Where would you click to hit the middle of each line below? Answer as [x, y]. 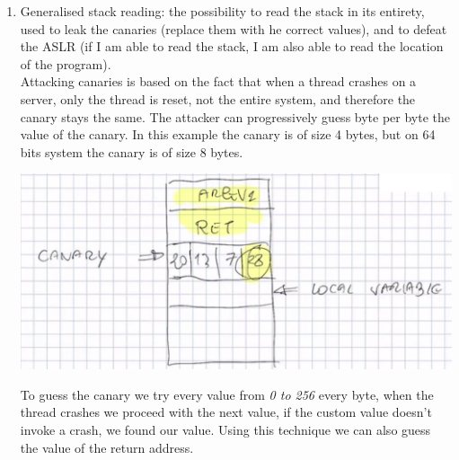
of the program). [66, 63]
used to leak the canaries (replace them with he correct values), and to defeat [234, 28]
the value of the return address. [107, 447]
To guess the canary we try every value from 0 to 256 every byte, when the [227, 394]
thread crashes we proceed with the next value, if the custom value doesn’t [226, 412]
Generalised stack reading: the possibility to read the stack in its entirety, [222, 11]
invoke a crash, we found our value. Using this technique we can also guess [225, 430]
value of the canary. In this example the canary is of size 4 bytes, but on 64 [228, 134]
